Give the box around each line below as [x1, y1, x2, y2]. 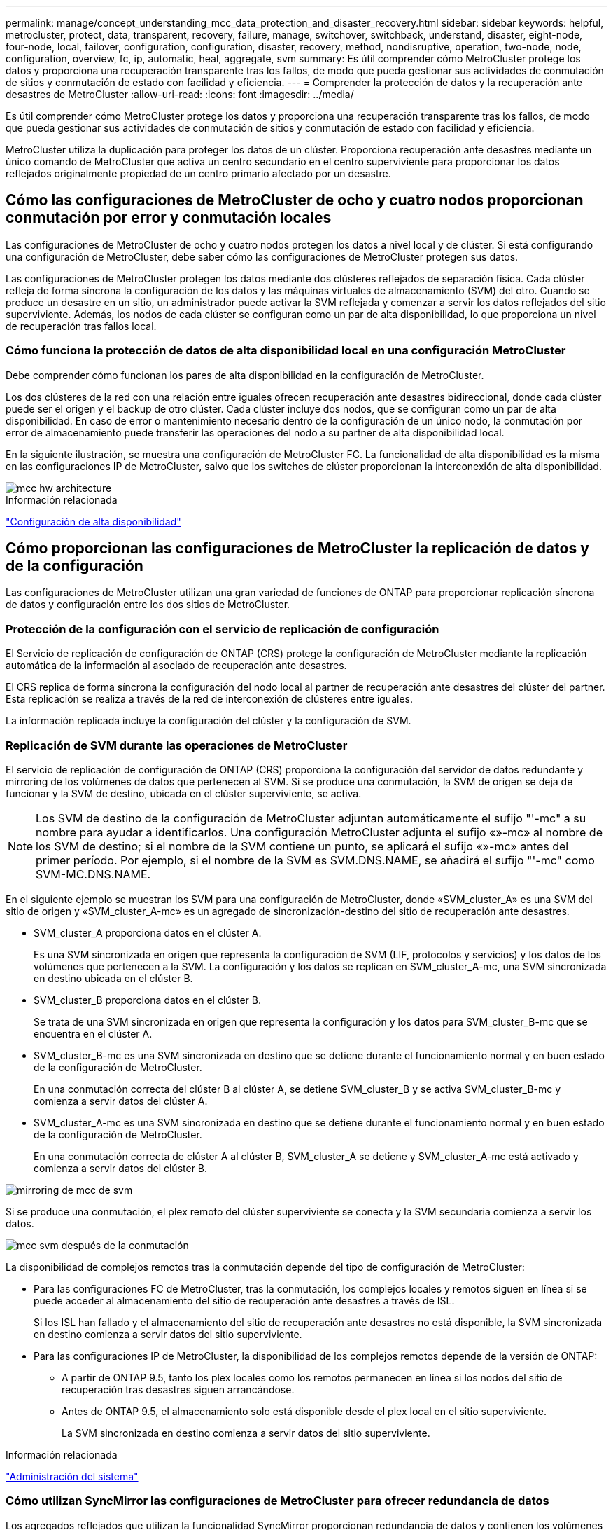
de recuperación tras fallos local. [6, 319, 157, 332]
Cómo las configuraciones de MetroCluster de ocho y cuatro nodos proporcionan [6, 191, 584, 209]
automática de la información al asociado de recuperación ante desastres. [6, 659, 347, 672]
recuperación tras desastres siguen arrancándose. [62, 1383, 295, 1395]
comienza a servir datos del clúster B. [34, 1162, 208, 1174]
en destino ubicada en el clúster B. [34, 972, 193, 984]
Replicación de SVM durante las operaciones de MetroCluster [6, 738, 348, 752]
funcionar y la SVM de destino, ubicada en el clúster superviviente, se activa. [6, 787, 362, 799]
